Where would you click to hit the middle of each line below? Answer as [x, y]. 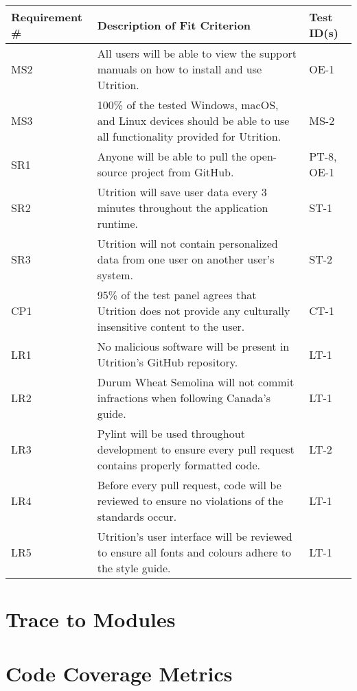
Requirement [47, 17]
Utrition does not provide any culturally [194, 311]
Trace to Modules [91, 619]
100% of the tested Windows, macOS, [188, 105]
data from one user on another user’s [186, 259]
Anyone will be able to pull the [172, 156]
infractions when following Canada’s [184, 398]
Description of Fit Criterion [174, 25]
